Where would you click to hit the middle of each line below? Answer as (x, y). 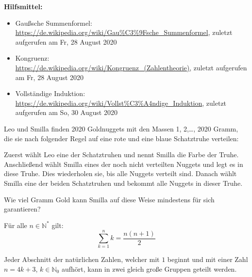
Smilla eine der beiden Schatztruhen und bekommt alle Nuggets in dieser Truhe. (123, 183)
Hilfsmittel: (23, 6)
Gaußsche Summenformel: (54, 23)
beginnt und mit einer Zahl (208, 259)
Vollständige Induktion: (50, 93)
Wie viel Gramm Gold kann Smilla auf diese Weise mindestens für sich (109, 199)
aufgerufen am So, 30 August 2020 (66, 112)
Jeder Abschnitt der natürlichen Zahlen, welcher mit (82, 259)
